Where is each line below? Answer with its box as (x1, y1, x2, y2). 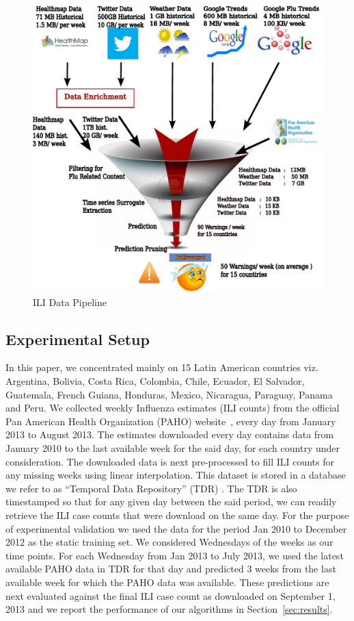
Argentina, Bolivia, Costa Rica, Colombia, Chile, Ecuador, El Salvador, (5, 374, 305, 388)
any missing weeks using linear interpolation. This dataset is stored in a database (5, 468, 346, 482)
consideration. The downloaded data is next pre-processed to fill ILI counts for (5, 454, 335, 468)
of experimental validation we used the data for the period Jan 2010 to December (5, 521, 347, 535)
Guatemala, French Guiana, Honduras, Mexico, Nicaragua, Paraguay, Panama (5, 387, 333, 401)
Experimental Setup (5, 328, 150, 349)
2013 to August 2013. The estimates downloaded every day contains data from (5, 427, 334, 442)
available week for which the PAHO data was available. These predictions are (5, 574, 329, 589)
